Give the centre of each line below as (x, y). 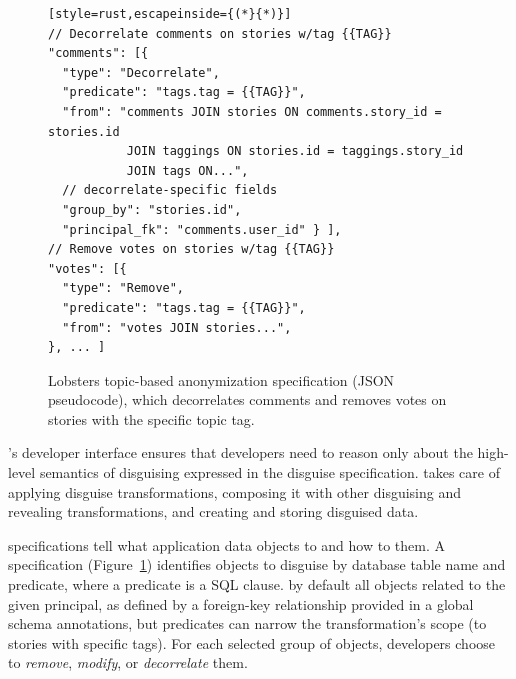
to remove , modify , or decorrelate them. (128, 662)
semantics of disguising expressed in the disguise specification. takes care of (269, 472)
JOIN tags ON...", (187, 170)
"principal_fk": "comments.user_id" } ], (202, 229)
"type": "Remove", (123, 288)
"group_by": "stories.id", (152, 209)
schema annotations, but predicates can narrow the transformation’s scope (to (247, 623)
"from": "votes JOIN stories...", (177, 327)
